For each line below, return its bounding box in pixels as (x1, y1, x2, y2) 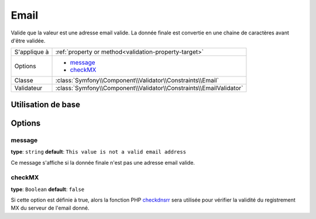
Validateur (14, 84, 43, 92)
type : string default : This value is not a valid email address (11, 148, 187, 155)
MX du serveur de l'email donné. (11, 204, 90, 211)
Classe (14, 77, 33, 85)
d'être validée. (11, 37, 46, 44)
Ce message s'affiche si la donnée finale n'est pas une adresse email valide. (11, 159, 195, 166)
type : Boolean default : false (11, 186, 85, 193)
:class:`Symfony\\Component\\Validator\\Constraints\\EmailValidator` (55, 84, 243, 92)
